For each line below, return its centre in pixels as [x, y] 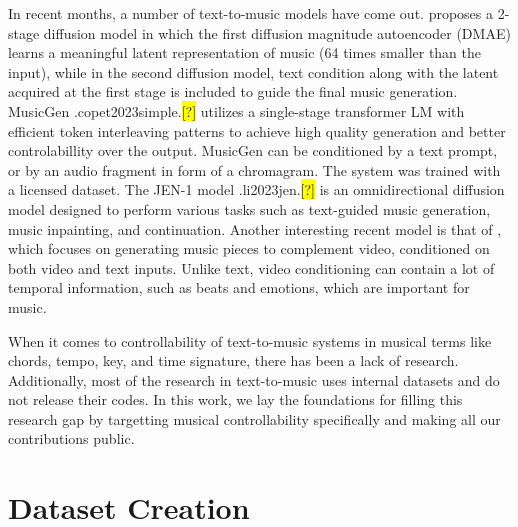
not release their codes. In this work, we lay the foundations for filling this [235, 399]
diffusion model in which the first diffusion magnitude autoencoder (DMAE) [277, 32]
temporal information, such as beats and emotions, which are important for [239, 287]
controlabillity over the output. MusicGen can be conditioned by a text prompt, [253, 150]
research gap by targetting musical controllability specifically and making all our [254, 418]
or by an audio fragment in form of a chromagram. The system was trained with [254, 169]
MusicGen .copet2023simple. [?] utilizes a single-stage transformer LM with [236, 110]
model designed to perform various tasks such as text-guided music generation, [249, 208]
